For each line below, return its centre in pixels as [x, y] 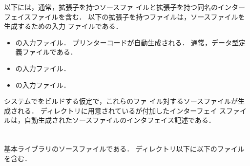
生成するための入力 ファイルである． [63, 26]
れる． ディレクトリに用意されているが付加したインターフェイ [117, 110]
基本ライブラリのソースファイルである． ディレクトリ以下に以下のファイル [124, 149]
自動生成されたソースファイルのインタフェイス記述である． [120, 120]
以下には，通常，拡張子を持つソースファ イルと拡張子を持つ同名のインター [125, 7]
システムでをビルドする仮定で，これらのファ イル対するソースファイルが [121, 101]
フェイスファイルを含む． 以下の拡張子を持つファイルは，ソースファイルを [125, 16]
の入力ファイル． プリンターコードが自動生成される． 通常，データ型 [127, 42]
